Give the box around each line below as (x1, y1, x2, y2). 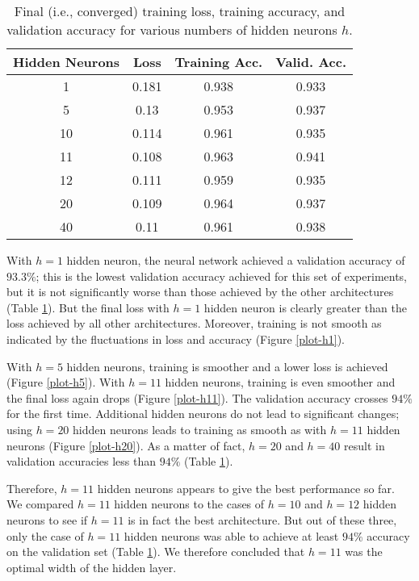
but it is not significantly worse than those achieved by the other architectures (6, 283, 394, 300)
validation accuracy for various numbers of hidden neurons (6, 20, 337, 39)
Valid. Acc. (275, 52, 346, 71)
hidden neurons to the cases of (114, 495, 265, 512)
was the (345, 543, 383, 560)
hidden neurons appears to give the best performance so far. (97, 479, 395, 496)
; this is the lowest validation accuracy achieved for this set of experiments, (36, 267, 408, 284)
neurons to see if (6, 511, 88, 528)
